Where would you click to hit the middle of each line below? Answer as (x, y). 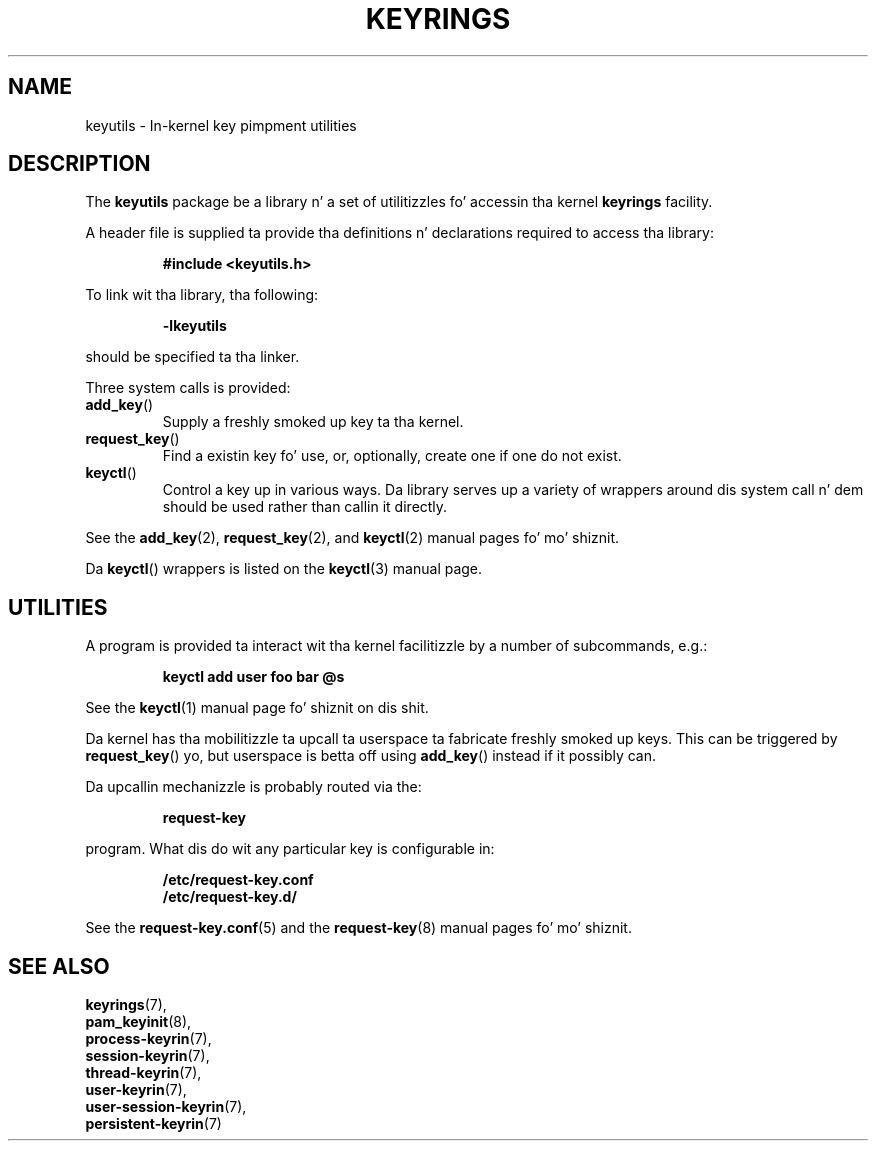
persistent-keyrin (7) (153, 1124)
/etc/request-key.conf (238, 880)
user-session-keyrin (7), (166, 1107)
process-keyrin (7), (148, 1039)
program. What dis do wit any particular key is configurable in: (290, 849)
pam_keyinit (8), (138, 1022)
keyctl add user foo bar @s (253, 677)
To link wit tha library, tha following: (202, 295)
